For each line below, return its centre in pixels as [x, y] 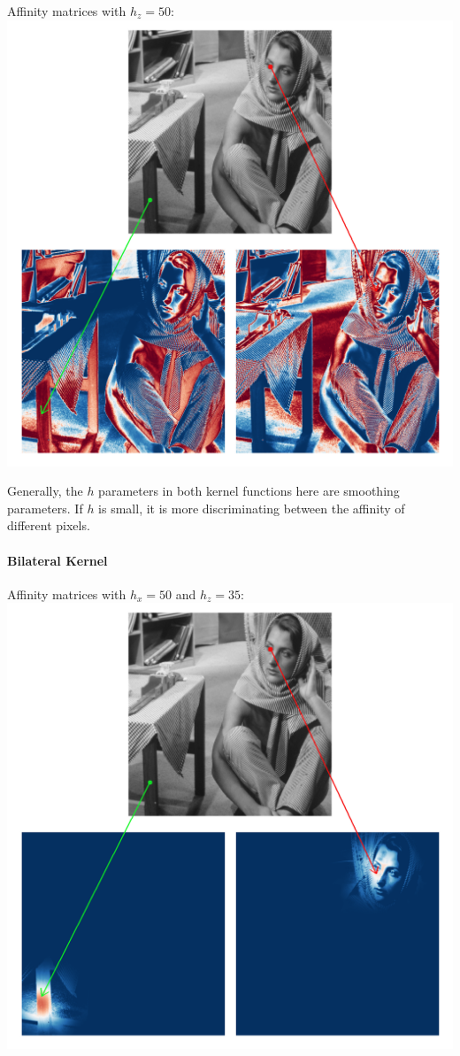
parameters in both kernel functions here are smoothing [249, 491]
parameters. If [45, 508]
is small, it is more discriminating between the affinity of [252, 508]
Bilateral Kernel [57, 560]
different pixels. [49, 525]
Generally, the [45, 491]
